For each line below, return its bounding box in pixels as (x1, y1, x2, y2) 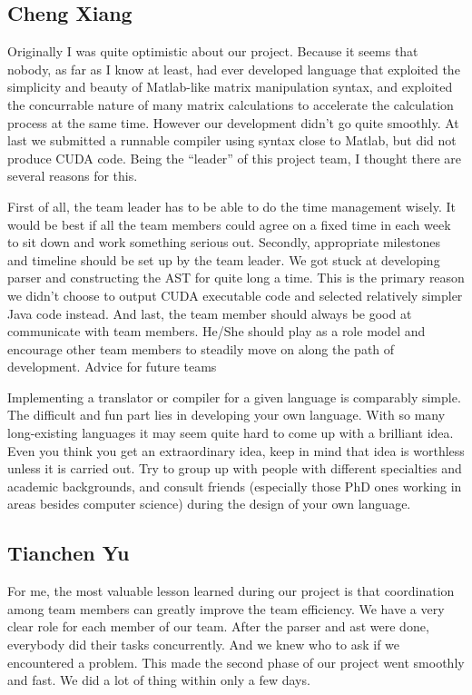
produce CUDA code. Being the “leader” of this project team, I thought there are (7, 148, 461, 167)
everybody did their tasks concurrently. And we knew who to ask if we (7, 635, 400, 654)
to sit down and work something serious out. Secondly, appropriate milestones (7, 233, 441, 252)
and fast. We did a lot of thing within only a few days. (7, 670, 310, 690)
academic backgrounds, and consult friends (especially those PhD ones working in (7, 476, 462, 495)
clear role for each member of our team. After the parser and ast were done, (7, 617, 429, 636)
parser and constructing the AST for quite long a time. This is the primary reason (7, 268, 465, 287)
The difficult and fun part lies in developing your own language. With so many (7, 405, 446, 424)
